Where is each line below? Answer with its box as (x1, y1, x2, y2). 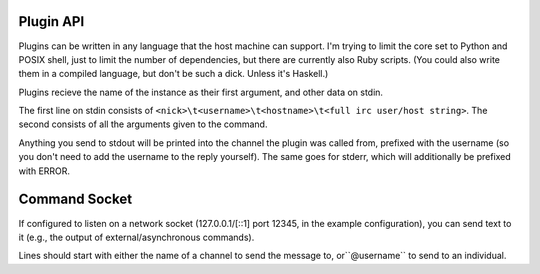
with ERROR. (18, 165, 70, 177)
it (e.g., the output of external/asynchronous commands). (18, 231, 255, 243)
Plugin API (18, 13, 85, 30)
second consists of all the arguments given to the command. (18, 118, 268, 130)
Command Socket (18, 191, 133, 208)
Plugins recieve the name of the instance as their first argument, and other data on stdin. (18, 86, 384, 98)
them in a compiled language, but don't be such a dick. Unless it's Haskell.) (18, 68, 329, 80)
